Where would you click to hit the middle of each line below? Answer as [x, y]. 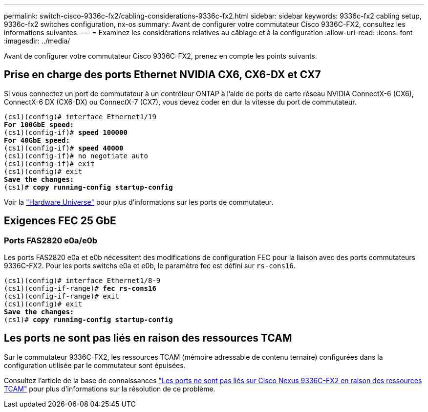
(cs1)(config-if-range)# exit [62, 296]
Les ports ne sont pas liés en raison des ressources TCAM [148, 338]
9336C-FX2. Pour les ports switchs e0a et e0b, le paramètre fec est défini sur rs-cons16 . [150, 266]
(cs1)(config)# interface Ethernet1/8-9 [82, 281]
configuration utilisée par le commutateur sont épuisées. [95, 365]
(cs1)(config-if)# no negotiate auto [76, 156]
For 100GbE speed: [39, 124]
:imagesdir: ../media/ [37, 41]
